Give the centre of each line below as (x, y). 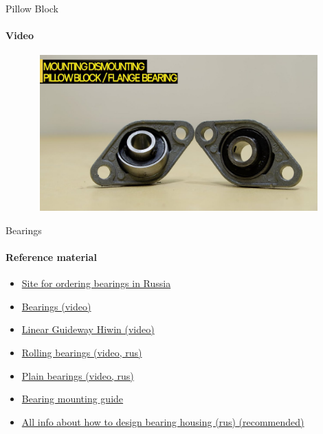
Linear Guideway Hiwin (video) (88, 329)
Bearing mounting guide (73, 399)
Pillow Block (32, 8)
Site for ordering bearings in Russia (96, 283)
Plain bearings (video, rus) (78, 375)
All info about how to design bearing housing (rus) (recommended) (163, 421)
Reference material (51, 256)
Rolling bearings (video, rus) (82, 352)
